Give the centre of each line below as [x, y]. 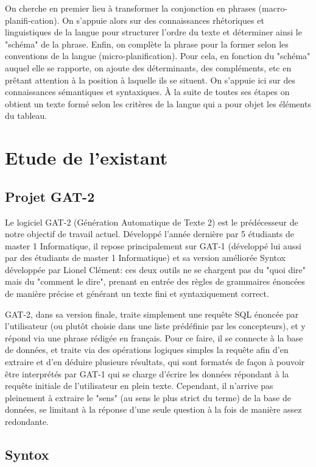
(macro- [273, 8]
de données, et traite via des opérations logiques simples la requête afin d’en [147, 350]
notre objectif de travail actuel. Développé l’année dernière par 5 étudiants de [149, 234]
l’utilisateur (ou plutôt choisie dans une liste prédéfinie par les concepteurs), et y [155, 326]
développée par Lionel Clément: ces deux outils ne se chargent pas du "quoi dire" [156, 269]
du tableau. [26, 116]
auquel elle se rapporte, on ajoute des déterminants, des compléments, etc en [148, 67]
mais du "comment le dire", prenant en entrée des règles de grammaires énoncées [155, 281]
